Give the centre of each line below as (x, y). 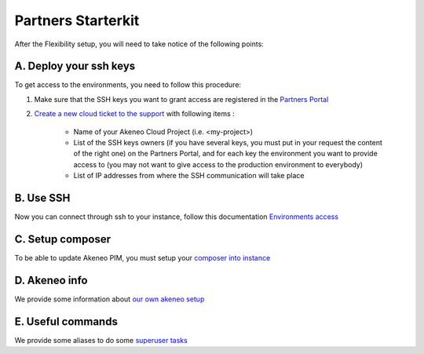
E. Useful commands (66, 321)
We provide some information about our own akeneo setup (110, 299)
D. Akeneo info (51, 280)
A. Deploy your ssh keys (75, 66)
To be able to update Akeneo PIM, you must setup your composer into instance (143, 258)
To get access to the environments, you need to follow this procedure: (128, 85)
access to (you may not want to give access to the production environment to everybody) (218, 164)
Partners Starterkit (77, 20)
